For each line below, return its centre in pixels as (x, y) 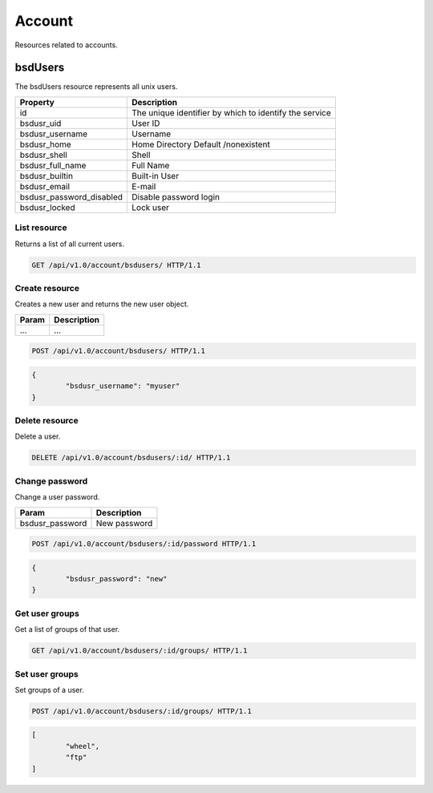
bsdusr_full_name (53, 165)
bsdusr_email (45, 186)
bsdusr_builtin (47, 176)
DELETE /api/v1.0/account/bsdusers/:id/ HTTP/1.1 (131, 458)
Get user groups (47, 613)
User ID (146, 123)
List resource (41, 228)
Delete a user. (38, 436)
